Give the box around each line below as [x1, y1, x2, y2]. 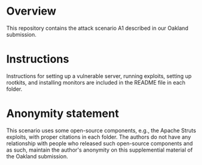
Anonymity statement [6, 107, 119, 121]
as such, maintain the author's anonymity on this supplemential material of [6, 146, 193, 153]
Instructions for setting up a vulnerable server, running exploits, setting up [6, 72, 192, 80]
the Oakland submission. [6, 152, 69, 160]
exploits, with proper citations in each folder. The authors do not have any [6, 133, 192, 141]
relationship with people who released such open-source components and [6, 139, 193, 147]
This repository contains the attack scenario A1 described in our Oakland [6, 24, 189, 32]
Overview [6, 4, 57, 18]
